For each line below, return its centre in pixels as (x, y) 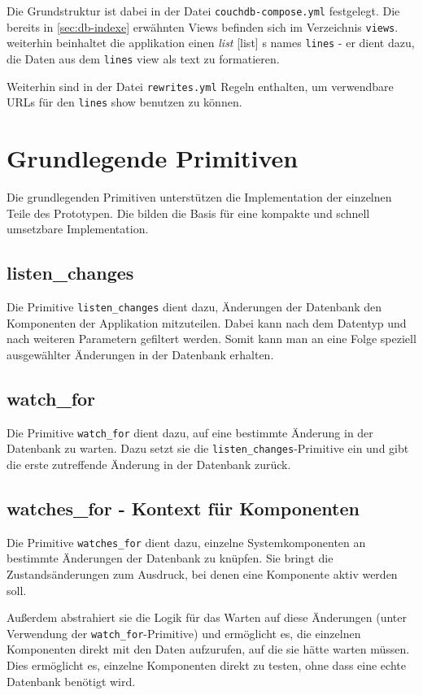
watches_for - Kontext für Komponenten (183, 508)
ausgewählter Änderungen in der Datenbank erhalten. (140, 354)
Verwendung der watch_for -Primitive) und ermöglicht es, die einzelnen (184, 633)
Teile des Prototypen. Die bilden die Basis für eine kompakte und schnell (188, 213)
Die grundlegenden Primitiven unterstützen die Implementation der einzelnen (199, 197)
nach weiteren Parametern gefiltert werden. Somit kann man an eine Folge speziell (211, 339)
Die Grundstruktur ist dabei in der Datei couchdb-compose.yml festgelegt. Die (203, 11)
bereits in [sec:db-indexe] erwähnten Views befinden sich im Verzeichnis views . (203, 26)
